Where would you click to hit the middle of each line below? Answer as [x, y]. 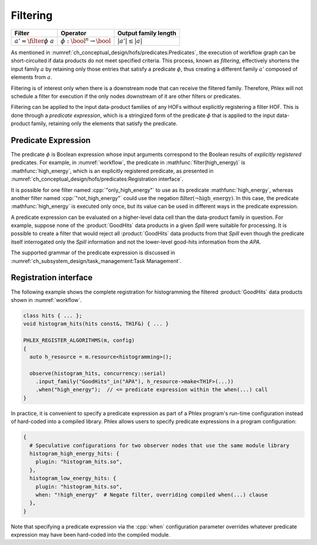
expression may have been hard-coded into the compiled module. [90, 535]
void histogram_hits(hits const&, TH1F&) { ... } [96, 324]
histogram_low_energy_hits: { [73, 478]
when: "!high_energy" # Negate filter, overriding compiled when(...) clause [152, 495]
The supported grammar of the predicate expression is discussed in [93, 252]
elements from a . [32, 77]
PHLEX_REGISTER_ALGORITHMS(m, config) [79, 340]
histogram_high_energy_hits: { [75, 453]
